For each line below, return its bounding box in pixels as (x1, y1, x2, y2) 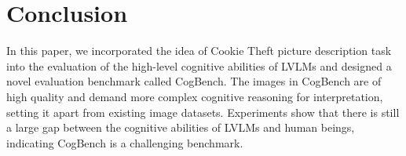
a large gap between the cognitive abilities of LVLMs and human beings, (6, 119, 355, 136)
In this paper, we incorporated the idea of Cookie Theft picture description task (6, 42, 392, 59)
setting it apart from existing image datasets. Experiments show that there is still (6, 103, 400, 120)
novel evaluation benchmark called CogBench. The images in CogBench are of (6, 73, 382, 89)
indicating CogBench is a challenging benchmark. (6, 134, 243, 151)
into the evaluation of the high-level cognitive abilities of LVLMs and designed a (6, 57, 392, 74)
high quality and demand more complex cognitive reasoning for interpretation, (6, 88, 383, 104)
